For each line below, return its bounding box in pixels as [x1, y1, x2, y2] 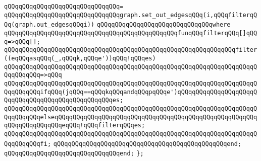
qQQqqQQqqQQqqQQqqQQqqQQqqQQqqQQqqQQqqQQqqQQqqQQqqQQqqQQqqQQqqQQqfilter [4, 46, 257, 54]
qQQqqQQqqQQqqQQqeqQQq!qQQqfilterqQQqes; [4, 122, 145, 129]
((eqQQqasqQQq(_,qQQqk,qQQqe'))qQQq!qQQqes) [4, 54, 156, 62]
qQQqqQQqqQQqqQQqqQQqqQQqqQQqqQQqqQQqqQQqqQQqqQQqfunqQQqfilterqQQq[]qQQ [4, 29, 257, 37]
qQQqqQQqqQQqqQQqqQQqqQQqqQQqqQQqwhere [96, 21, 231, 29]
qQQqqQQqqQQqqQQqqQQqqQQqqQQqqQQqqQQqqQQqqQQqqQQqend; [53, 140, 242, 147]
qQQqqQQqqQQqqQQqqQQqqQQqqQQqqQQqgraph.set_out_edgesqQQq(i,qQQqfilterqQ [4, 11, 257, 19]
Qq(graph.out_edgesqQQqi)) [4, 21, 94, 29]
